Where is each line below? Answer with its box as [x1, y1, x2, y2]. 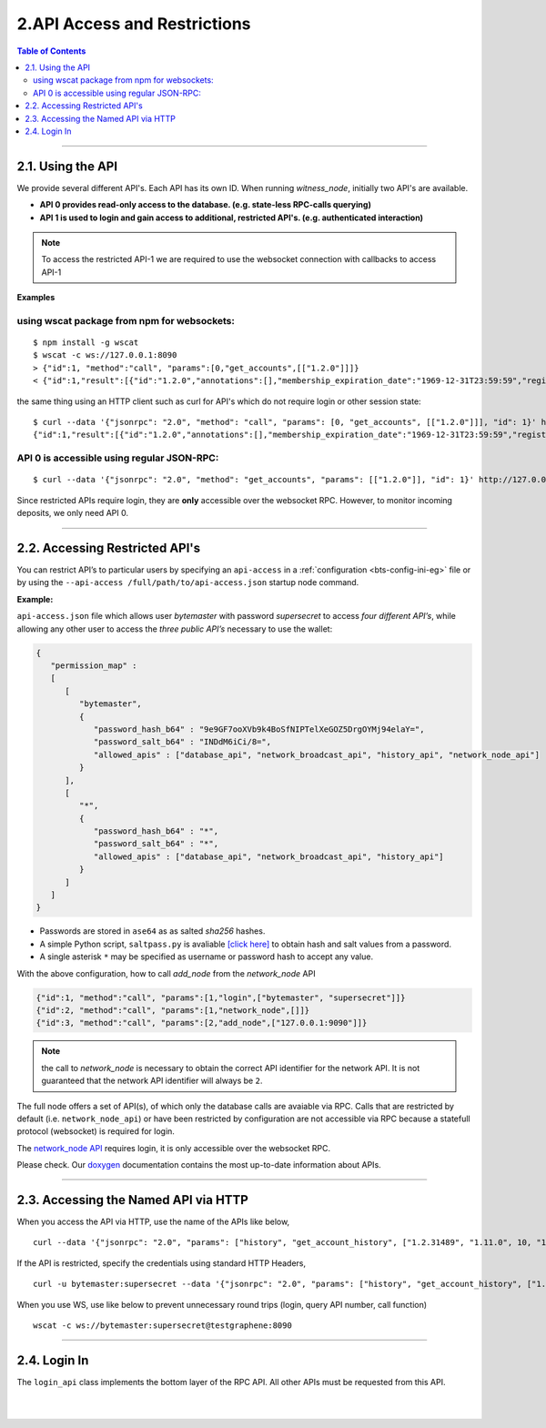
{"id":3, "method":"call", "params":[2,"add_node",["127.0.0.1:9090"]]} [35, 1018, 368, 1028]
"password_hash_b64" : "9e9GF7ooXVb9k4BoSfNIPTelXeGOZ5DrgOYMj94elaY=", [93, 724, 425, 734]
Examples [16, 292, 56, 303]
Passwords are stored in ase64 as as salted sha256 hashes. [39, 926, 266, 937]
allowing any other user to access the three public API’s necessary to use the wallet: [16, 623, 333, 634]
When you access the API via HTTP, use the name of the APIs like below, [16, 1216, 290, 1227]
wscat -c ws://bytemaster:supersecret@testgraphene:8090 [33, 1320, 293, 1331]
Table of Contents [16, 46, 86, 56]
